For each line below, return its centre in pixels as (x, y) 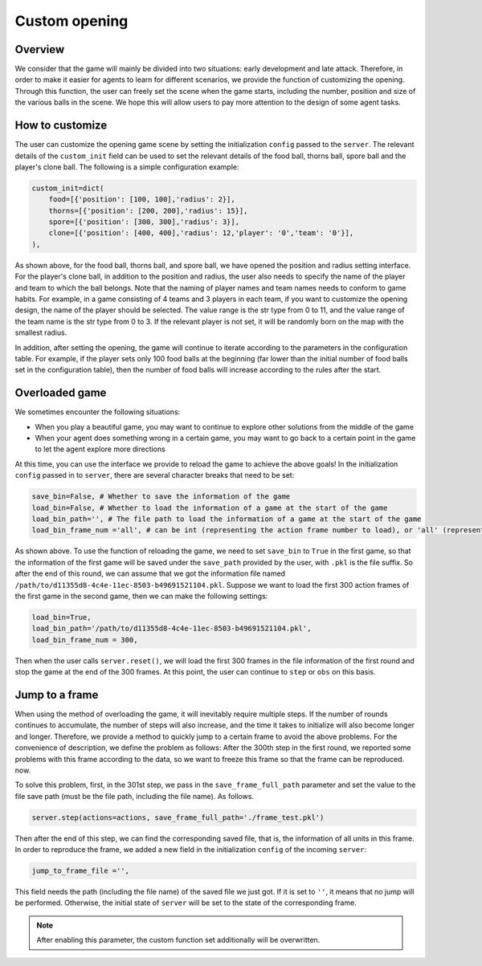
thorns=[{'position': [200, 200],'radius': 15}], (148, 210)
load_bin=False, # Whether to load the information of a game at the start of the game (210, 507)
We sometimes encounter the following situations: (98, 412)
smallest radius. (41, 332)
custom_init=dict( (68, 188)
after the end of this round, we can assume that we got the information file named (150, 573)
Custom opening (71, 21)
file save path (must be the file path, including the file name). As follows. (135, 796)
